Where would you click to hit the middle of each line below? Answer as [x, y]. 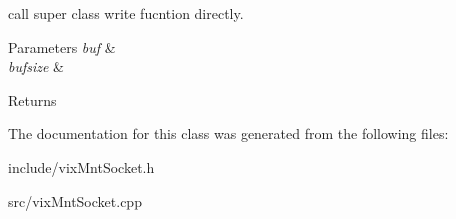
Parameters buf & [62, 46]
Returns [32, 99]
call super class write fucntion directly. [126, 13]
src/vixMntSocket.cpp [75, 200]
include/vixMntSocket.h [81, 166]
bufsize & [36, 66]
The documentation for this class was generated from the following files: [228, 133]
